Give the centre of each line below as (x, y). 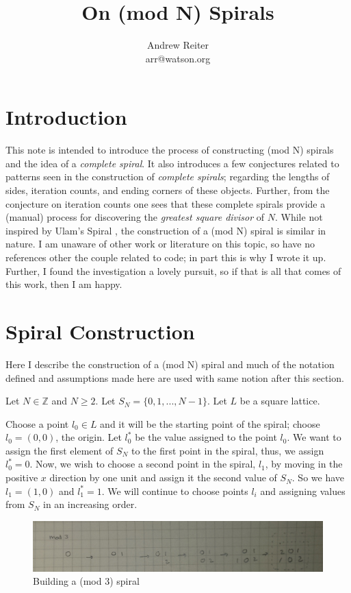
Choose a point (37, 423)
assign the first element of (60, 450)
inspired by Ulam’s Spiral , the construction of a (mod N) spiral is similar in (166, 230)
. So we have (318, 477)
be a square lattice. (280, 401)
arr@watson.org (178, 58)
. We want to (314, 437)
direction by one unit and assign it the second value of (163, 477)
